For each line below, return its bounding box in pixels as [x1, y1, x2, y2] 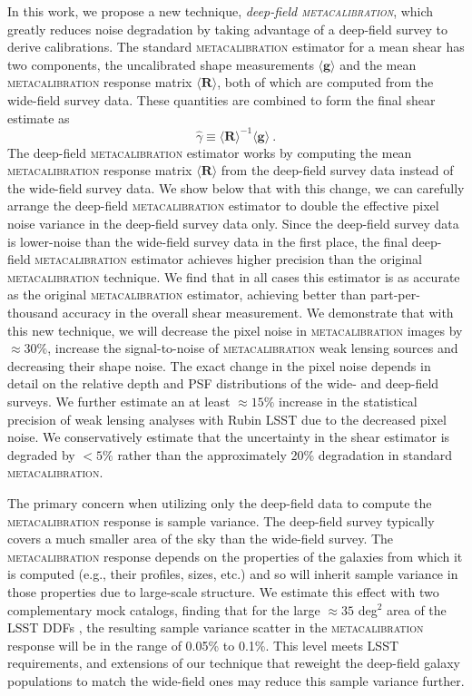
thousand [7, 303, 59, 321]
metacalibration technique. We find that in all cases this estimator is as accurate [7, 267, 460, 286]
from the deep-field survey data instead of [221, 161, 454, 180]
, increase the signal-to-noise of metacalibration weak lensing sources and [47, 338, 458, 358]
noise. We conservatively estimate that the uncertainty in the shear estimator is [7, 427, 450, 446]
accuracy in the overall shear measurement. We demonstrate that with [62, 303, 454, 321]
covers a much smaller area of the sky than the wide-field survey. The [7, 529, 394, 548]
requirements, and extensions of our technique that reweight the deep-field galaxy [7, 653, 460, 672]
